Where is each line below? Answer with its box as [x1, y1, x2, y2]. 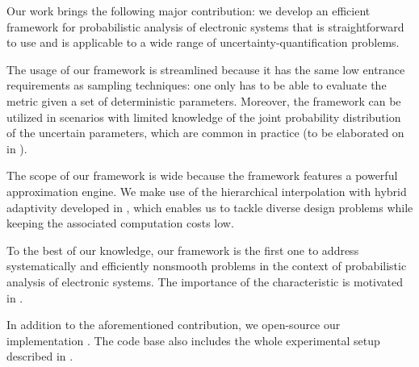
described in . [6, 348, 73, 365]
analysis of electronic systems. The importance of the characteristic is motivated [6, 273, 404, 290]
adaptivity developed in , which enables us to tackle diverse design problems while [6, 198, 413, 215]
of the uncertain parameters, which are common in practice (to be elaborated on [6, 124, 404, 141]
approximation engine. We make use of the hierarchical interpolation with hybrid [6, 182, 407, 199]
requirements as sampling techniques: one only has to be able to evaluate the [6, 77, 387, 94]
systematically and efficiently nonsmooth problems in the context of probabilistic [6, 257, 407, 274]
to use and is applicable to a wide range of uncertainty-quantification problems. [6, 34, 400, 51]
